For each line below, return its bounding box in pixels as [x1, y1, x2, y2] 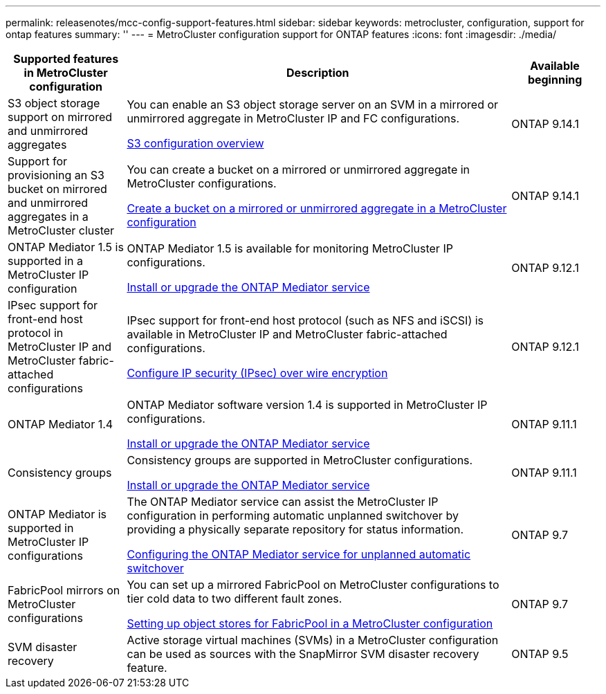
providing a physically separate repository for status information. [127, 522, 464, 536]
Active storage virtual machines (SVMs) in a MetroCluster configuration [127, 633, 499, 647]
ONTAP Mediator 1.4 [8, 417, 113, 431]
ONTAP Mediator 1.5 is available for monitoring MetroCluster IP [127, 241, 453, 255]
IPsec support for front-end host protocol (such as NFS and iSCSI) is [127, 313, 484, 327]
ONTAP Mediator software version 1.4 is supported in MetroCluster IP [127, 398, 488, 412]
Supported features [13, 52, 119, 66]
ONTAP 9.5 [511, 647, 569, 661]
